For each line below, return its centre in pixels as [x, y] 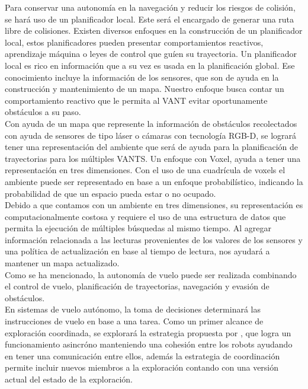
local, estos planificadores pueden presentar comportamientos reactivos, [134, 42]
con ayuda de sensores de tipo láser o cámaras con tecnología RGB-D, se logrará [151, 135]
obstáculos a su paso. [43, 112]
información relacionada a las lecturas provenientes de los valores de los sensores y [154, 239]
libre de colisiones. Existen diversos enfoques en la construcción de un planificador [154, 31]
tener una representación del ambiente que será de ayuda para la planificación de [152, 147]
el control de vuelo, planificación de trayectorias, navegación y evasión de [137, 286]
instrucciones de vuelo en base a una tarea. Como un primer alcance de [134, 321]
